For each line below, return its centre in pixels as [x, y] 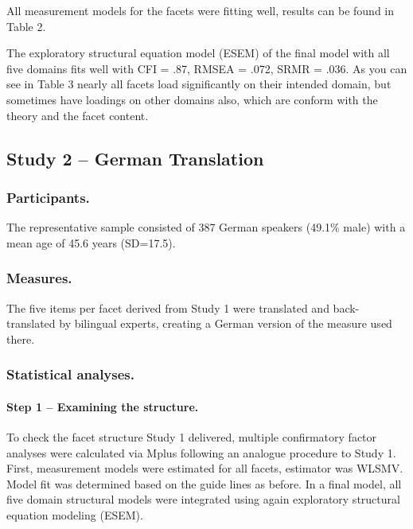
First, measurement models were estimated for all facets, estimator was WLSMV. [205, 468]
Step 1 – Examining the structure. [103, 406]
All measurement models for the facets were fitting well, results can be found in [201, 10]
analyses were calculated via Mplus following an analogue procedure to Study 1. [201, 452]
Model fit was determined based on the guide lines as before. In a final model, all [204, 483]
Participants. [48, 197]
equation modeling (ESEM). [75, 514]
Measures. [39, 278]
